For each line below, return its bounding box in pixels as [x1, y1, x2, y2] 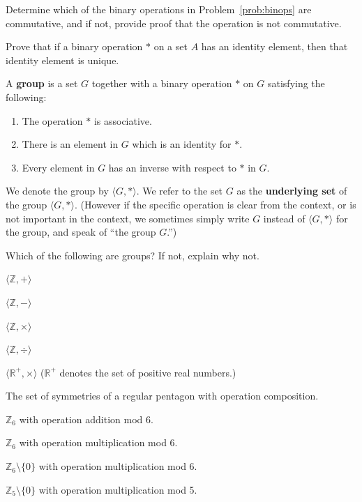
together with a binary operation [91, 76, 232, 91]
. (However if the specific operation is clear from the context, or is [74, 197, 356, 211]
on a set [153, 39, 188, 54]
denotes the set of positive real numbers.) [59, 365, 236, 379]
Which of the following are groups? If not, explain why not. [6, 248, 259, 262]
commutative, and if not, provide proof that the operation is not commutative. [6, 15, 342, 30]
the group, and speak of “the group [6, 225, 156, 239]
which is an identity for [132, 137, 232, 151]
